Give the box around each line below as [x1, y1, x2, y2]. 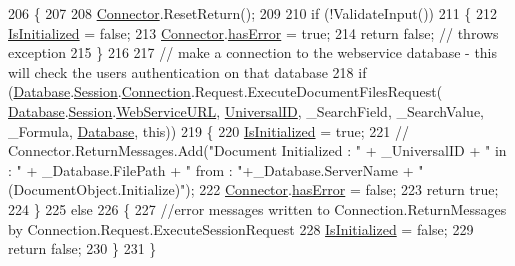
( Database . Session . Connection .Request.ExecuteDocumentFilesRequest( [8, 81, 443, 102]
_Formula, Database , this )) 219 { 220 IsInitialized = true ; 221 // [8, 120, 409, 141]
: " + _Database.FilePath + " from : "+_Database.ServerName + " [8, 159, 424, 180]
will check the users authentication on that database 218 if [8, 61, 367, 82]
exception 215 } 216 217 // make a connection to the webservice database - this [8, 42, 498, 63]
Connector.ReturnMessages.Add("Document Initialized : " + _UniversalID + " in [8, 140, 507, 161]
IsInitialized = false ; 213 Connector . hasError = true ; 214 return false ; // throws [8, 22, 499, 43]
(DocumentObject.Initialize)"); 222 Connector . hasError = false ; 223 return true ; [8, 179, 499, 200]
